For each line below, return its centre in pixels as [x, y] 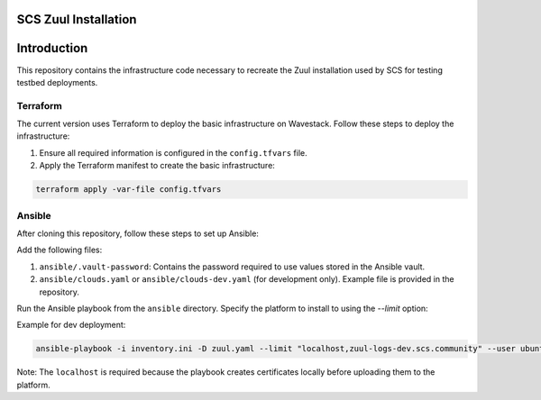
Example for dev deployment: [71, 325]
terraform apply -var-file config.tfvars [128, 190]
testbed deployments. [57, 82]
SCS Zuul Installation [77, 19]
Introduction [52, 48]
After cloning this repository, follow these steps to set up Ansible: [138, 233]
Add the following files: [60, 250]
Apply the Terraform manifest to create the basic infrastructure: [157, 166]
